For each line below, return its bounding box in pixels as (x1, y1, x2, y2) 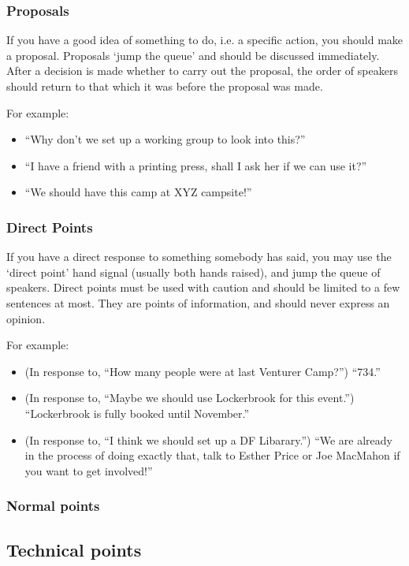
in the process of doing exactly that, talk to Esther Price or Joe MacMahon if (24, 447, 400, 464)
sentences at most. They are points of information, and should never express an (6, 294, 390, 311)
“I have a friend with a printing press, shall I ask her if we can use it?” (24, 157, 367, 173)
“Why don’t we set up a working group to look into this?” (24, 131, 306, 147)
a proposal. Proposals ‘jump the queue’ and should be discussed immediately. (6, 47, 380, 63)
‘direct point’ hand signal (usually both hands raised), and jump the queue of (6, 263, 381, 280)
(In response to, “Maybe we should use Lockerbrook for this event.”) (24, 389, 355, 406)
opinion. (6, 310, 46, 326)
